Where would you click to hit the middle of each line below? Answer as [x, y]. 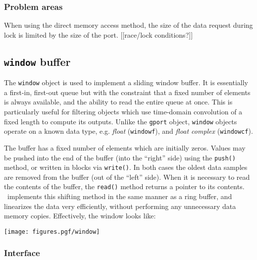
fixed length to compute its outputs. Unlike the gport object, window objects [121, 121]
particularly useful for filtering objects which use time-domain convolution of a [123, 112]
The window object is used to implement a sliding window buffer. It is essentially [126, 82]
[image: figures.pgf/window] [52, 232]
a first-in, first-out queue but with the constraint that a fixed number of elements [127, 92]
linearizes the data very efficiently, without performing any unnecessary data [120, 206]
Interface [22, 253]
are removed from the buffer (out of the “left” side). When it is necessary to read [127, 177]
